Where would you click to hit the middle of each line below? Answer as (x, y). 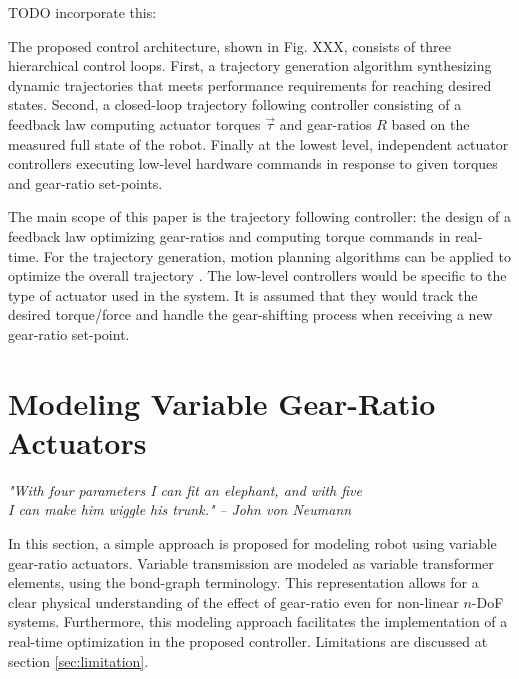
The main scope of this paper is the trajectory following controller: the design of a (259, 216)
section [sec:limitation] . (78, 660)
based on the (430, 123)
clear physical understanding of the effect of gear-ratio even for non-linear (233, 601)
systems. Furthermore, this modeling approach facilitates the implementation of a (258, 621)
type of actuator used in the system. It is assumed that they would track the (243, 294)
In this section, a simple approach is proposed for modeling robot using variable (252, 543)
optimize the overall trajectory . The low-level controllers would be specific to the (257, 275)
